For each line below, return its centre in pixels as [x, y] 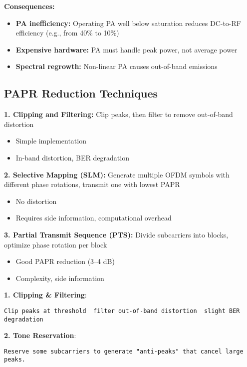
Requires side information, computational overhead [94, 218]
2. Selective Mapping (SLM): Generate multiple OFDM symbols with [117, 174]
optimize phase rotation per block [56, 244]
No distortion [36, 201]
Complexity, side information [60, 278]
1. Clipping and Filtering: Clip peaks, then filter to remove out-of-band [119, 114]
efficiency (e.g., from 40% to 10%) [67, 33]
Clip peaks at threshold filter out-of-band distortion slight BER [122, 311]
